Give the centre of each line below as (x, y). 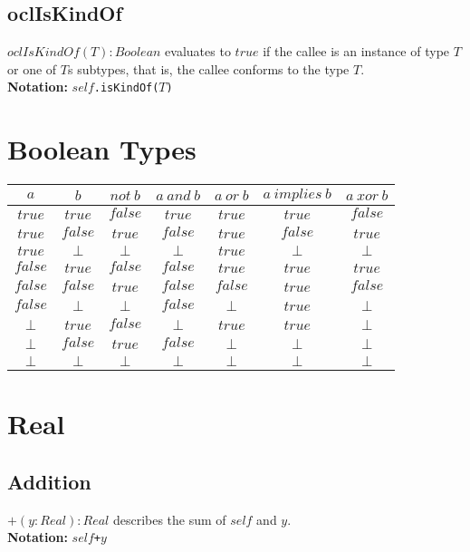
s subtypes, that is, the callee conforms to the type (208, 68)
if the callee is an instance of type (356, 51)
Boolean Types (102, 149)
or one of (32, 68)
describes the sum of (169, 519)
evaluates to (198, 51)
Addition (49, 481)
